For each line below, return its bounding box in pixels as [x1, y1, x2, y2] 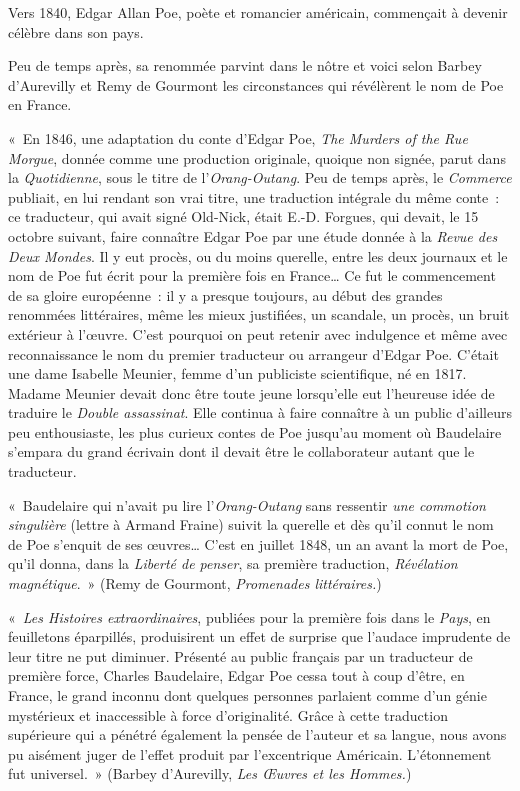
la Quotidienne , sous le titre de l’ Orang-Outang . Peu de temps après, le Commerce [8, 167, 512, 188]
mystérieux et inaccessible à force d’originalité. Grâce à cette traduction [8, 704, 448, 725]
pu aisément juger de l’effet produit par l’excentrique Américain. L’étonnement [8, 743, 492, 764]
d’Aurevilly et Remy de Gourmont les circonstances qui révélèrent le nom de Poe [8, 74, 504, 95]
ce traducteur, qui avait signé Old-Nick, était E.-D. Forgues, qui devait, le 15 [8, 206, 479, 227]
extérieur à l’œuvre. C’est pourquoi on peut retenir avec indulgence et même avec [8, 323, 508, 344]
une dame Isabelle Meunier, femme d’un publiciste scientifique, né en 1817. [8, 363, 467, 384]
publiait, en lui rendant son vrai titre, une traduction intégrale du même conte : [8, 186, 500, 207]
